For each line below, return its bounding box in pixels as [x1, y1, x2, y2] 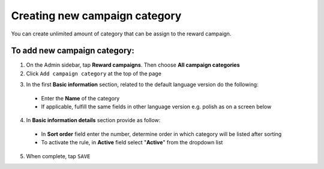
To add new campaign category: [11, 46, 134, 56]
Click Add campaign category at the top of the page [26, 70, 162, 77]
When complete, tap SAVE [26, 152, 91, 159]
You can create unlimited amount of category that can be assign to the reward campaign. [11, 30, 232, 37]
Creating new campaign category [11, 9, 182, 22]
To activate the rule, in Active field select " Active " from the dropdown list [41, 139, 223, 146]
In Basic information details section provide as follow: [26, 117, 161, 124]
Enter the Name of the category [41, 94, 120, 102]
